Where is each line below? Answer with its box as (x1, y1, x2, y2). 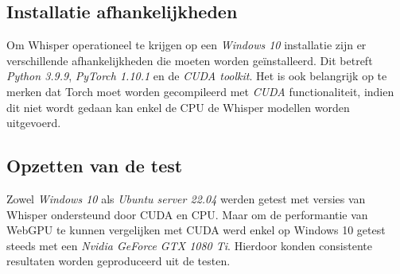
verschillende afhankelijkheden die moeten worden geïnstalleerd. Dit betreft (6, 52, 373, 68)
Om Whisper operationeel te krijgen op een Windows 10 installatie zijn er (6, 37, 367, 53)
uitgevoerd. (6, 114, 61, 131)
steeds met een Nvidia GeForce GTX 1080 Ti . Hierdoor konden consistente (6, 237, 372, 253)
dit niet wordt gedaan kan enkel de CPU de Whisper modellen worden (6, 98, 350, 115)
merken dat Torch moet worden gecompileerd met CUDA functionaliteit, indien (6, 83, 394, 99)
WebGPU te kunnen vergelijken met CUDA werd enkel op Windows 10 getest (6, 222, 386, 238)
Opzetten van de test (6, 153, 183, 178)
